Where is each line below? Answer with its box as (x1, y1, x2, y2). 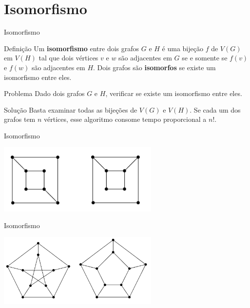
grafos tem (4, 114, 36, 124)
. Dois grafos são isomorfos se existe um (93, 62, 216, 72)
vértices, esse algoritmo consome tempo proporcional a (44, 114, 207, 124)
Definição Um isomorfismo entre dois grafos (4, 43, 139, 53)
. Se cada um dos (190, 104, 241, 115)
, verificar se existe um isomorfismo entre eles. (105, 88, 242, 98)
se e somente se (182, 53, 228, 63)
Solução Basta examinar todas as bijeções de (4, 104, 137, 115)
